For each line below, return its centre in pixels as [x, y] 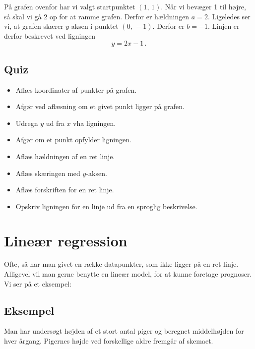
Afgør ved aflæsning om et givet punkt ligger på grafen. [100, 106]
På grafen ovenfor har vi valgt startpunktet [70, 6]
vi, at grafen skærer [34, 26]
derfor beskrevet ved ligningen [50, 35]
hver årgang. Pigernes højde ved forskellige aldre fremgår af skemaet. [109, 341]
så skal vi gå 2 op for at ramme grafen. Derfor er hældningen [97, 16]
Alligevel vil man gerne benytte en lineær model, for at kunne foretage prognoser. [128, 274]
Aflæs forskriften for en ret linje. [65, 190]
